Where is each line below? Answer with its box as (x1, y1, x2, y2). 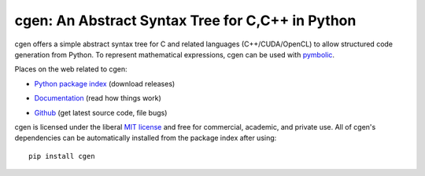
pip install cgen (28, 152, 95, 160)
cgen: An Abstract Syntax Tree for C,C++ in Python (14, 12, 357, 29)
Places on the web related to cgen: (14, 64, 128, 74)
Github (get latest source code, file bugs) (34, 108, 168, 117)
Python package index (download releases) (34, 79, 176, 88)
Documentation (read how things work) (34, 93, 161, 103)
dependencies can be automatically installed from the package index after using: (14, 134, 277, 143)
